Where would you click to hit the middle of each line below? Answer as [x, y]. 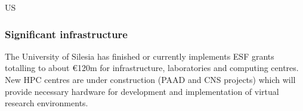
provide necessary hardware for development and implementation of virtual [142, 91]
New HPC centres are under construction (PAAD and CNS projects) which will [150, 79]
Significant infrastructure [66, 34]
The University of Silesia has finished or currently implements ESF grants [140, 56]
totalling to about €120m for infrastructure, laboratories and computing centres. [152, 68]
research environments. [47, 103]
